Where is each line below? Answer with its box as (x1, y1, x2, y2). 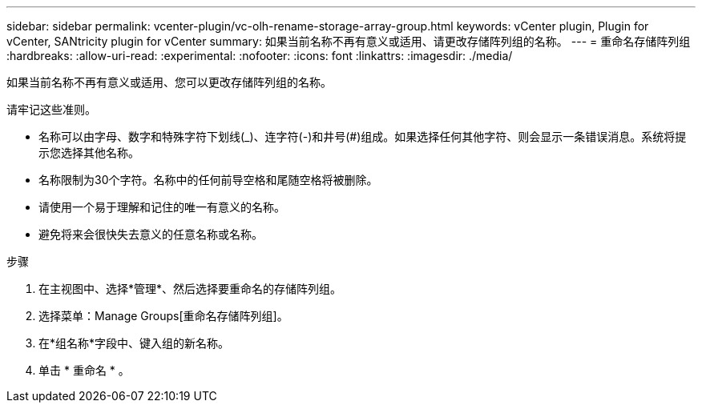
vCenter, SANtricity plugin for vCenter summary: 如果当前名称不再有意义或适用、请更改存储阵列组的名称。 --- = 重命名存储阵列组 (6, 34, 691, 48)
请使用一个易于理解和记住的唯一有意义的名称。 (38, 200, 285, 214)
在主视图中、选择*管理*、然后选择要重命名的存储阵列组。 (38, 282, 342, 295)
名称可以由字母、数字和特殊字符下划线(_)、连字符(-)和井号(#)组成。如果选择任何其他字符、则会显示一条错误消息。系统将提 (38, 130, 687, 143)
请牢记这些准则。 (6, 102, 96, 116)
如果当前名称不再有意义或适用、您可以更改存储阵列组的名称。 (6, 75, 332, 89)
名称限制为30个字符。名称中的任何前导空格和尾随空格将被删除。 (38, 173, 378, 186)
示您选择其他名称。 (38, 146, 139, 159)
